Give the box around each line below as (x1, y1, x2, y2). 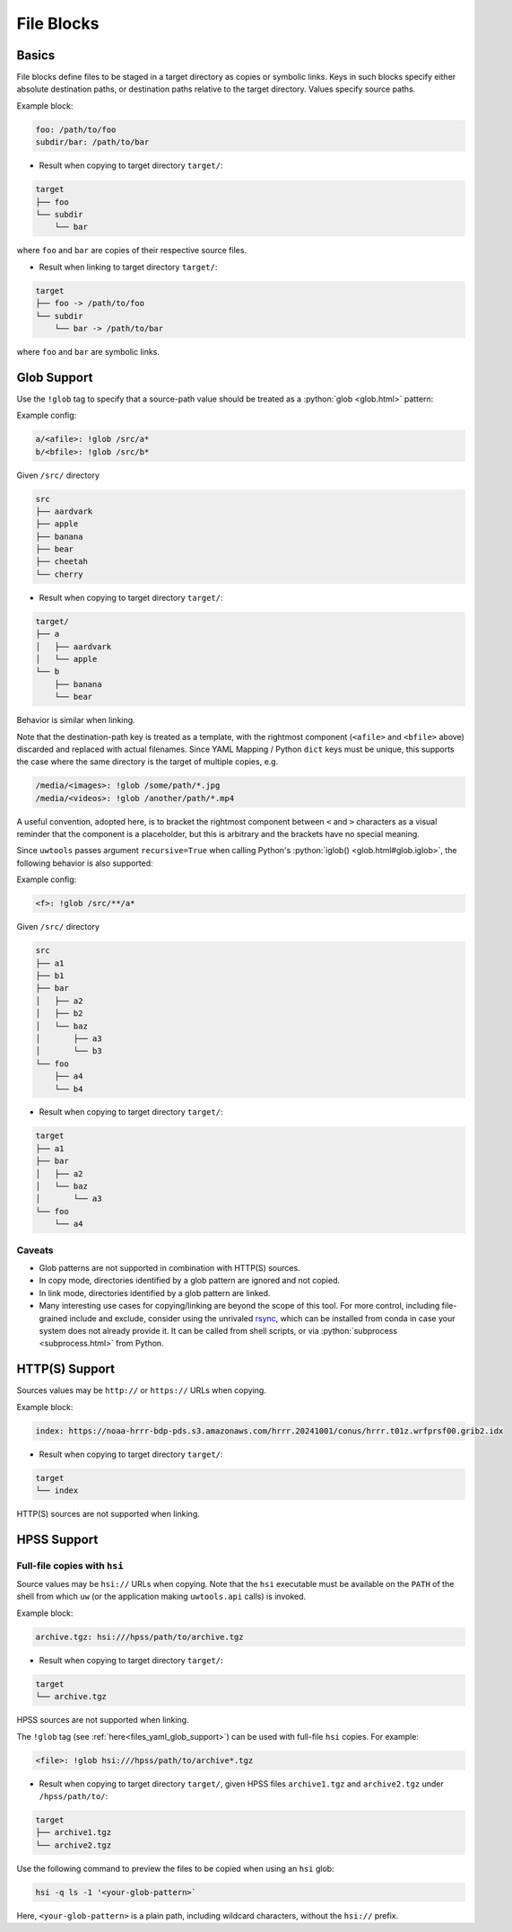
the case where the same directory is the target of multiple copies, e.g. (16, 756, 279, 767)
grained (39, 1312, 68, 1324)
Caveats (16, 1244, 54, 1257)
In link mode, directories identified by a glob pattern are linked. (39, 1287, 271, 1298)
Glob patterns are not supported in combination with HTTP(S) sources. (39, 1262, 300, 1273)
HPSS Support (16, 1531, 99, 1547)
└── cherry (35, 569, 83, 579)
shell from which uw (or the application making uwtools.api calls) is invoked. (16, 1591, 307, 1602)
